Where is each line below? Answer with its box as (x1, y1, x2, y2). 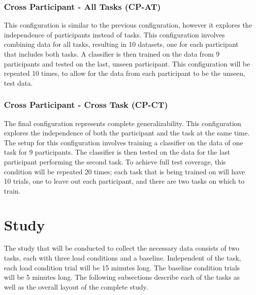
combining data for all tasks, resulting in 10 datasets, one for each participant (4, 39, 239, 49)
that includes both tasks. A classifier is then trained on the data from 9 (4, 49, 220, 59)
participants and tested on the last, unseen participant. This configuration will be (4, 58, 250, 68)
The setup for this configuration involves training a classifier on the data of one (4, 137, 243, 147)
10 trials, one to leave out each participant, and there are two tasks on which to (4, 176, 245, 186)
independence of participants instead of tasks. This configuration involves (4, 29, 225, 39)
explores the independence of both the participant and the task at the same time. (4, 128, 250, 138)
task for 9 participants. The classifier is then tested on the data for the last (4, 147, 230, 157)
